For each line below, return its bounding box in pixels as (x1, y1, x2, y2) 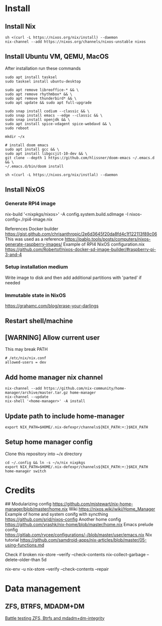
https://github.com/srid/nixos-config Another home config (5, 516, 121, 522)
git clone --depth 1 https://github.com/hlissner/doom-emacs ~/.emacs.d (5, 155, 155, 160)
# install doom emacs (5, 143, 49, 148)
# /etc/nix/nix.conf (5, 356, 47, 361)
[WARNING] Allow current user (5, 333, 100, 342)
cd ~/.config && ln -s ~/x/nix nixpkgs (5, 460, 86, 465)
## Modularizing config (5, 501, 52, 507)
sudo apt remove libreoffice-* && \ (5, 87, 79, 92)
